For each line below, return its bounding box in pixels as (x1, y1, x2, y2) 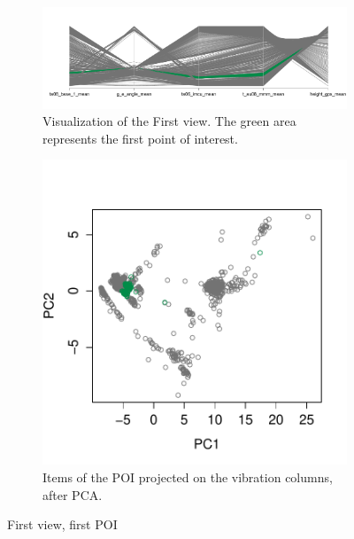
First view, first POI (7, 515, 118, 534)
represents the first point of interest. (42, 129, 238, 147)
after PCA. (42, 485, 103, 504)
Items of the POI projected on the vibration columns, (42, 467, 333, 486)
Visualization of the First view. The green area (42, 112, 296, 130)
